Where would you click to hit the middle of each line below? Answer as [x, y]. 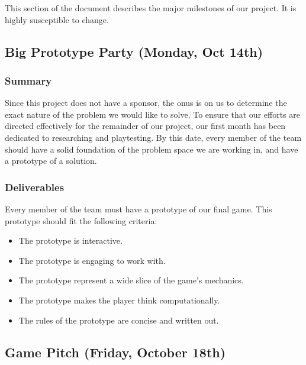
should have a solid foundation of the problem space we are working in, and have [152, 149]
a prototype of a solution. [51, 161]
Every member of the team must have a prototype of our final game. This [138, 209]
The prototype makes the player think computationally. [119, 300]
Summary [28, 80]
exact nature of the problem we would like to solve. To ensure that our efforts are [152, 114]
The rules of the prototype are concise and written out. [119, 320]
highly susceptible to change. [57, 19]
